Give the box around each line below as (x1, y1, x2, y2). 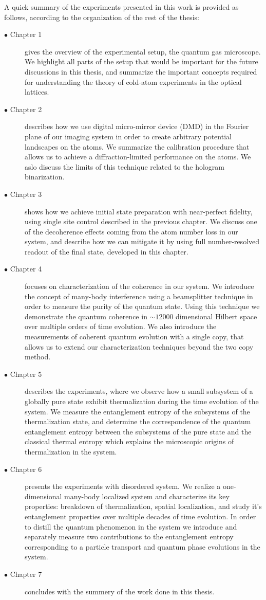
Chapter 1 (10, 29, 42, 40)
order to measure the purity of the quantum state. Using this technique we (25, 301, 260, 312)
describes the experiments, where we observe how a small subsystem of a (25, 386, 253, 396)
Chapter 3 (10, 188, 42, 199)
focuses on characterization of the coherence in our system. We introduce (25, 281, 254, 292)
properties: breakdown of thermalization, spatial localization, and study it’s (25, 501, 262, 512)
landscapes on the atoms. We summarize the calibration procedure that (25, 141, 250, 152)
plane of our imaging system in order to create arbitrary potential (25, 131, 232, 141)
